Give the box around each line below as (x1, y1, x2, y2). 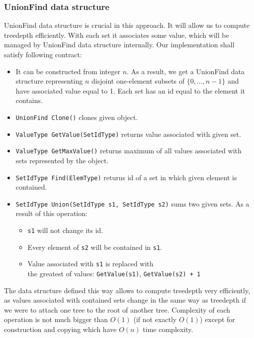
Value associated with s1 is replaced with (27, 258, 154, 269)
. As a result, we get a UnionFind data (127, 66, 245, 76)
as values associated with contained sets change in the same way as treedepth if (4, 295, 246, 305)
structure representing (15, 76, 83, 86)
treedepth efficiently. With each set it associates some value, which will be (4, 29, 229, 40)
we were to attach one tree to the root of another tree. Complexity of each (4, 304, 231, 315)
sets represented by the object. (15, 155, 109, 165)
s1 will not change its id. (27, 225, 103, 235)
